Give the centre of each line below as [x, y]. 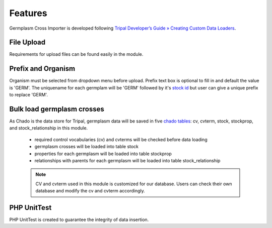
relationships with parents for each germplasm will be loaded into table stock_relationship [127, 160]
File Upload [27, 42]
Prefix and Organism [42, 69]
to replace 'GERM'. [28, 95]
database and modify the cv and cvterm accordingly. [90, 191]
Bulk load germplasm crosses [57, 109]
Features [28, 13]
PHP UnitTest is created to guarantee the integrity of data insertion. [79, 220]
